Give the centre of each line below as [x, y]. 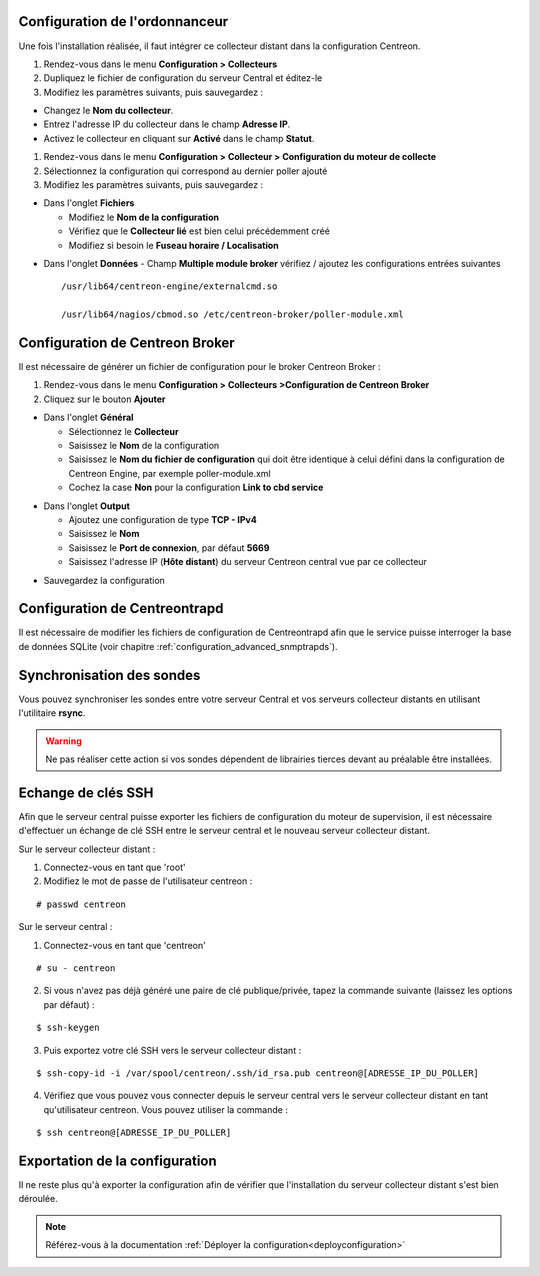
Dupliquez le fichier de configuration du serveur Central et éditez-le [183, 78]
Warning [63, 741]
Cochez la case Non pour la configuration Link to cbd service [196, 487]
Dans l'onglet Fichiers [89, 203]
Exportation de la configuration [117, 1160]
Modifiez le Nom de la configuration [144, 217]
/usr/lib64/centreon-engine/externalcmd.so [169, 286]
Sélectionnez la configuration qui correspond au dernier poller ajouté [185, 171]
